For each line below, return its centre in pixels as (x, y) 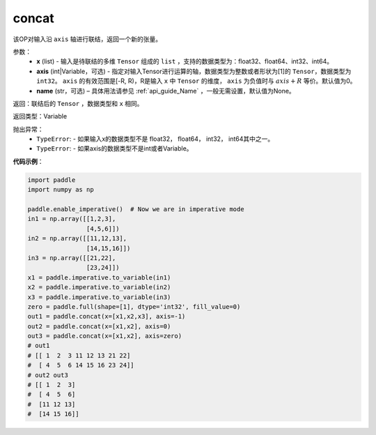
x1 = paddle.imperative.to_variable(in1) (99, 277)
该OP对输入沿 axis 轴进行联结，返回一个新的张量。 (87, 39)
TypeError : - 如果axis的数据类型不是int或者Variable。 (115, 148)
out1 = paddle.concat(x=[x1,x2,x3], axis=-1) (107, 316)
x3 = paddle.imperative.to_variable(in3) (99, 297)
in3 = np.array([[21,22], (72, 258)
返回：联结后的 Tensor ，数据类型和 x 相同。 (78, 103)
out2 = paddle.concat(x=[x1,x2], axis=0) (99, 326)
